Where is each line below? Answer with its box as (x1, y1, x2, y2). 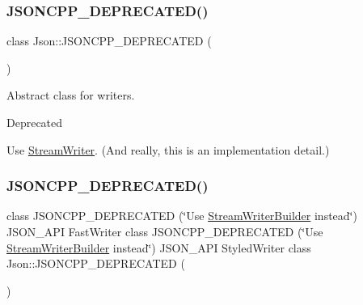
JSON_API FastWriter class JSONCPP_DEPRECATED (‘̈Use (6, 223, 323, 239)
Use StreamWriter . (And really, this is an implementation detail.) (6, 141, 330, 158)
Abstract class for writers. (6, 87, 135, 104)
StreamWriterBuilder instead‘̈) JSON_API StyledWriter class (6, 239, 311, 256)
